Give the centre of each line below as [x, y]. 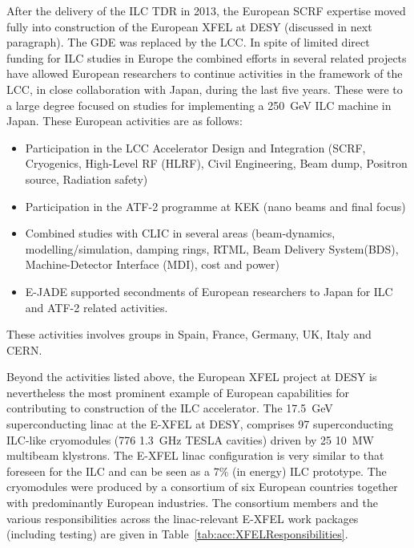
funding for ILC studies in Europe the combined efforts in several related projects [207, 57]
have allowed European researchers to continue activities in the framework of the [205, 73]
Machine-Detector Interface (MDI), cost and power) [152, 264]
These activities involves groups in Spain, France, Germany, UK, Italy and [189, 334]
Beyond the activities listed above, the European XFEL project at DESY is [192, 377]
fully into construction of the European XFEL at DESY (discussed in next [189, 26]
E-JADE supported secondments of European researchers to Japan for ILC [209, 291]
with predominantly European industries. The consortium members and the [192, 503]
